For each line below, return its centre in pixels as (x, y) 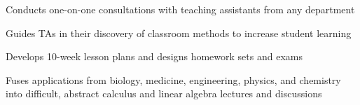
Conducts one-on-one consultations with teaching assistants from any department (180, 9)
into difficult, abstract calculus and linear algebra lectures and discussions (164, 93)
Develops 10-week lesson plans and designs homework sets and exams (154, 56)
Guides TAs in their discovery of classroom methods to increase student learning (179, 33)
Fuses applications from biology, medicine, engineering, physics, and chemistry (173, 79)
